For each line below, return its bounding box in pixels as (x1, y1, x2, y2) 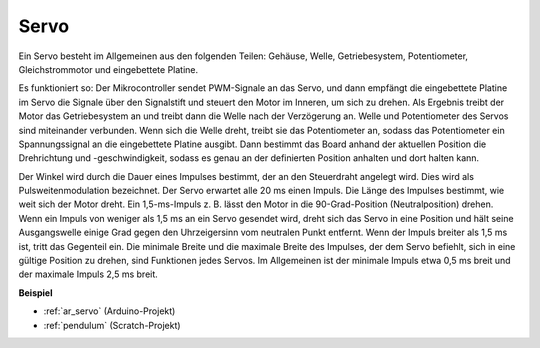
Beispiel (18, 286, 53, 299)
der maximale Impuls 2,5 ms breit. (18, 268, 159, 280)
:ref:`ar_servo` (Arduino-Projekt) (43, 305, 176, 317)
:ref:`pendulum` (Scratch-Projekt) (43, 319, 181, 331)
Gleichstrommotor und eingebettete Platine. (18, 63, 199, 75)
